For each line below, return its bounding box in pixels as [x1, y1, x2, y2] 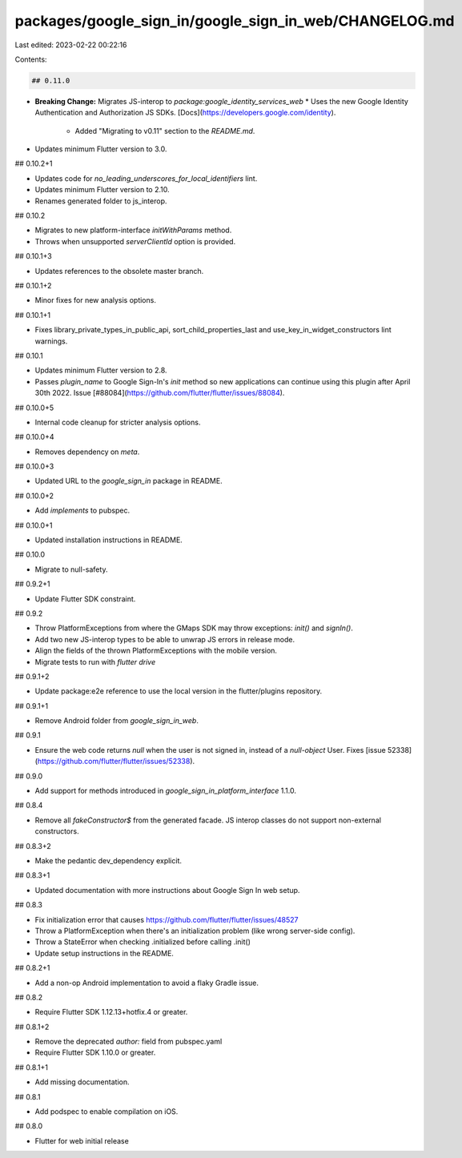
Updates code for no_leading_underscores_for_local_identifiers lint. [34, 173, 258, 183]
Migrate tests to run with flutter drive [34, 657, 156, 666]
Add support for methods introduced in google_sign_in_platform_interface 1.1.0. [34, 786, 296, 796]
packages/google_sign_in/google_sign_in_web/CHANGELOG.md [14, 12, 455, 30]
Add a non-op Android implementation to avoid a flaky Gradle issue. [34, 978, 259, 987]
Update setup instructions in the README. [34, 948, 174, 958]
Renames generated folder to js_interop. [34, 196, 167, 206]
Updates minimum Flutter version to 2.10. [34, 185, 170, 195]
